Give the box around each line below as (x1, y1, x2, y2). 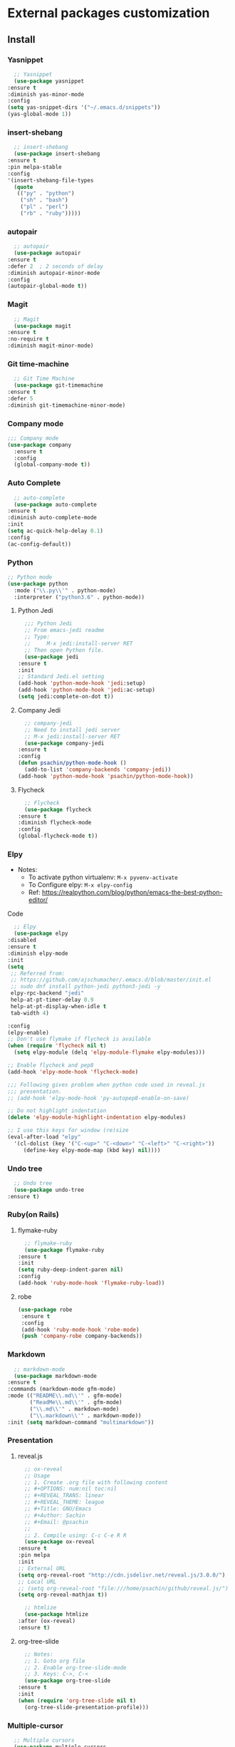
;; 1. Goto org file (24, 1657, 85, 1664)
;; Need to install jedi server (24, 726, 120, 733)
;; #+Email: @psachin (24, 1518, 89, 1525)
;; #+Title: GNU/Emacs (24, 1505, 92, 1513)
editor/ (28, 896, 48, 904)
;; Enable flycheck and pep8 (7, 1062, 94, 1069)
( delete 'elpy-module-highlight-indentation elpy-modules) (7, 1114, 187, 1121)
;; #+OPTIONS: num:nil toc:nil (24, 1486, 117, 1493)
